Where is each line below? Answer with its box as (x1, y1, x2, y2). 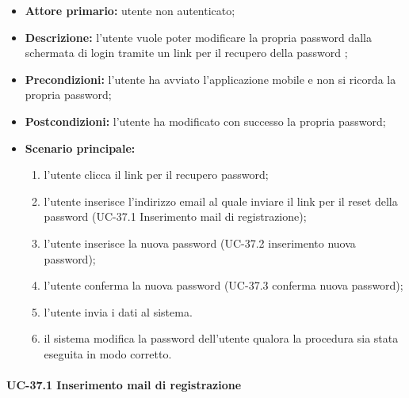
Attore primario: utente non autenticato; (25, 2, 235, 18)
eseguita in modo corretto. (44, 345, 172, 362)
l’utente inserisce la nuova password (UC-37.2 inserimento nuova (44, 234, 356, 251)
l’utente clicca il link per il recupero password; (44, 166, 269, 183)
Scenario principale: (25, 139, 136, 156)
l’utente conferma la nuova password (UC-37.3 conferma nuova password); (44, 277, 403, 294)
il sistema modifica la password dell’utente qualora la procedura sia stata (44, 330, 399, 347)
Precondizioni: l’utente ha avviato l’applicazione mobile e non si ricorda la (25, 70, 396, 87)
